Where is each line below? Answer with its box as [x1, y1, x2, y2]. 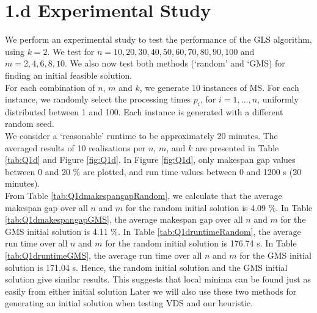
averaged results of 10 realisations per [5, 141, 146, 154]
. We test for [47, 45, 95, 57]
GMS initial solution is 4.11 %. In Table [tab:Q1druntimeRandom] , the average [5, 225, 301, 237]
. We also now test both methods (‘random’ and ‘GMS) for [64, 57, 285, 70]
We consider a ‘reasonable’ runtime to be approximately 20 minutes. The [5, 129, 278, 142]
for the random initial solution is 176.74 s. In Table [105, 237, 297, 250]
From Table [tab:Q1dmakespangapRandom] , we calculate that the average [5, 189, 282, 202]
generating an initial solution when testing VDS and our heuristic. [5, 297, 253, 309]
